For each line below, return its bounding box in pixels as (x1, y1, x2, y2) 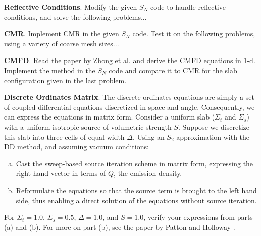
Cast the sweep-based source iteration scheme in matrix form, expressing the (16, 158, 253, 168)
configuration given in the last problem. (4, 75, 127, 85)
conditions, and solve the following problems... (4, 11, 147, 22)
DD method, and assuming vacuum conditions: (4, 141, 149, 152)
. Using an (133, 131, 165, 142)
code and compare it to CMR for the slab (109, 65, 237, 75)
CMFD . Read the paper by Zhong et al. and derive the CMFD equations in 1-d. (4, 55, 255, 66)
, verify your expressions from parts (143, 212, 253, 222)
